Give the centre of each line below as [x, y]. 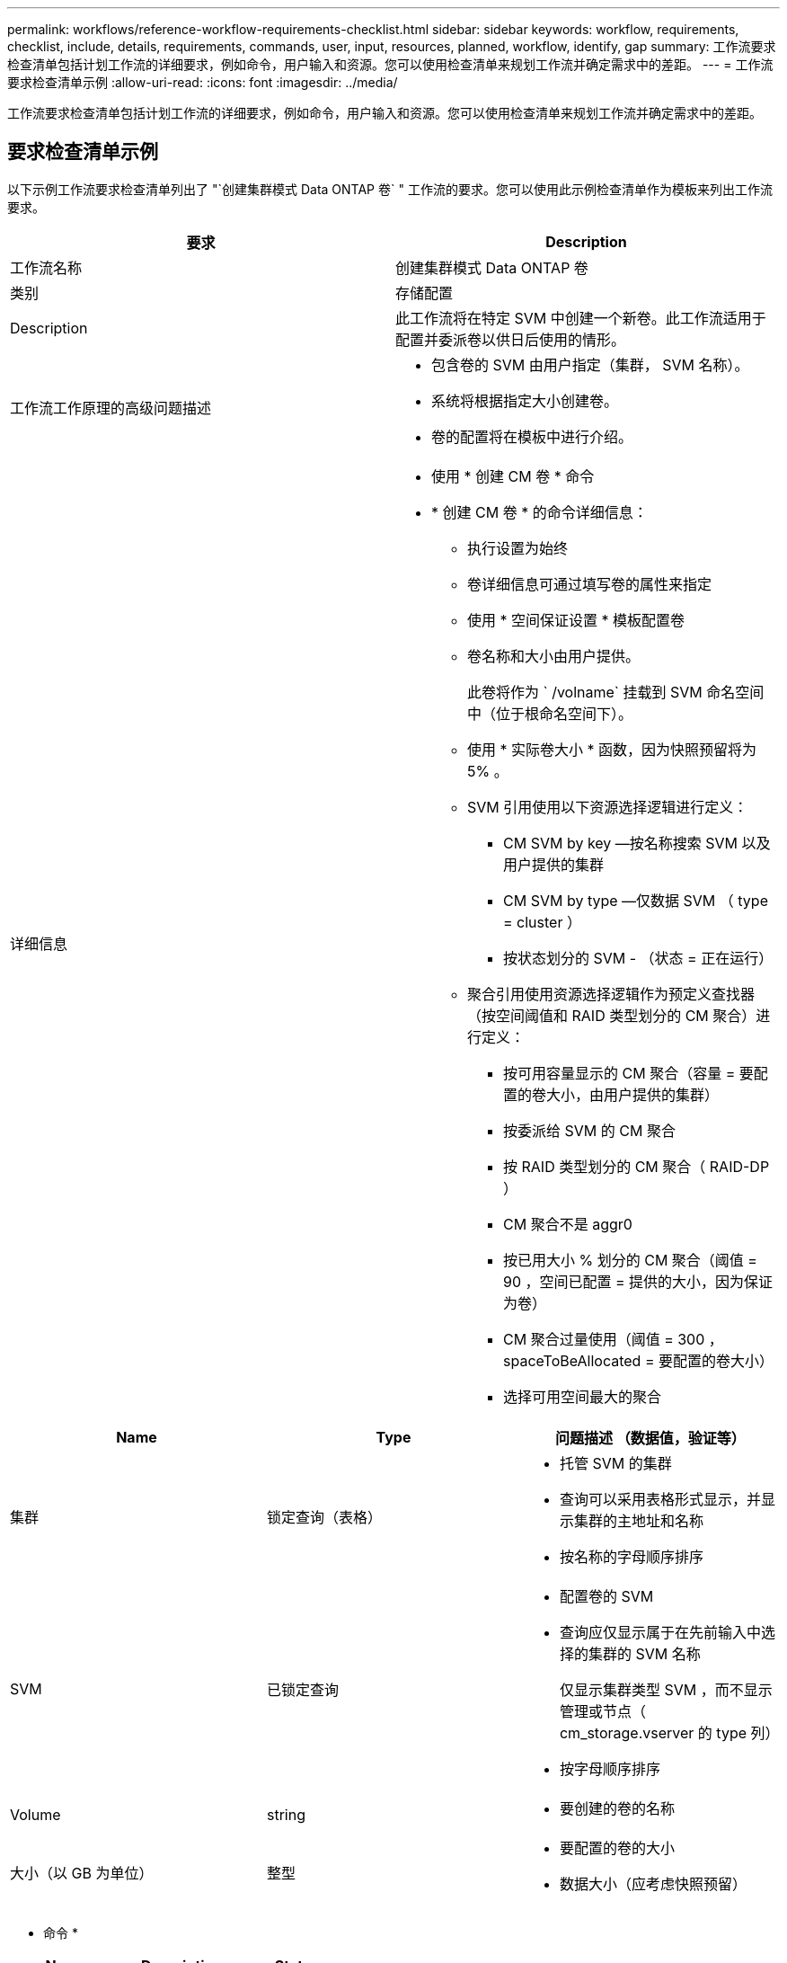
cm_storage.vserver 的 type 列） [669, 1732]
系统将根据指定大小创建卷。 [525, 400]
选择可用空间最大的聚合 [583, 1396]
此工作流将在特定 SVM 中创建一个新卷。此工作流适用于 [581, 318]
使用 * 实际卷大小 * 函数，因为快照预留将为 [612, 749]
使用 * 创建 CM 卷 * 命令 [513, 476]
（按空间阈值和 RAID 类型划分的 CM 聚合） [612, 1015]
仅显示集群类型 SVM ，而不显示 [666, 1689]
